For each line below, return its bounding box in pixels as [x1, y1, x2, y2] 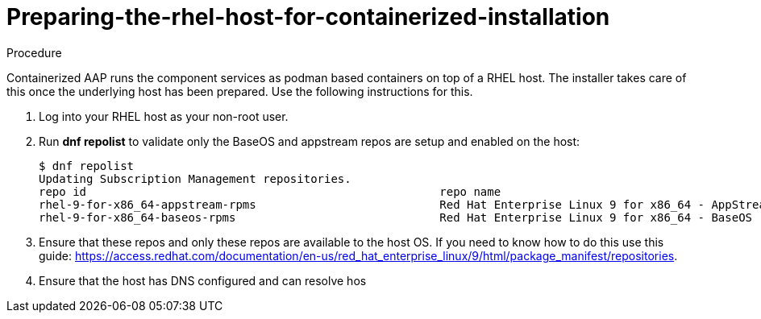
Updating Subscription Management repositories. [39, 172, 351, 185]
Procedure [6, 45, 62, 60]
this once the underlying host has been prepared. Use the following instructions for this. [6, 84, 473, 98]
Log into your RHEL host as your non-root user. [39, 109, 289, 123]
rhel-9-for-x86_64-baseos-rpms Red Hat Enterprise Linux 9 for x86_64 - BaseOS [39, 210, 753, 224]
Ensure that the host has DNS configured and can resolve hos [39, 273, 367, 288]
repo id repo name [39, 184, 501, 198]
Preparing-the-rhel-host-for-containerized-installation [6, 3, 610, 31]
